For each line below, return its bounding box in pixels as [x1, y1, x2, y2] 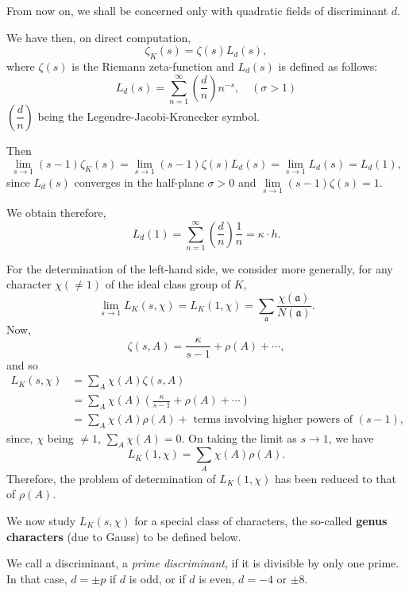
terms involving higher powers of [193, 413, 353, 425]
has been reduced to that [274, 470, 396, 486]
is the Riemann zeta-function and [71, 57, 234, 74]
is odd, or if [129, 570, 186, 586]
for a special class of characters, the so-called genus [134, 512, 388, 528]
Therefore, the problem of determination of [6, 470, 216, 486]
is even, [199, 570, 235, 586]
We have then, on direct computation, [6, 29, 191, 45]
